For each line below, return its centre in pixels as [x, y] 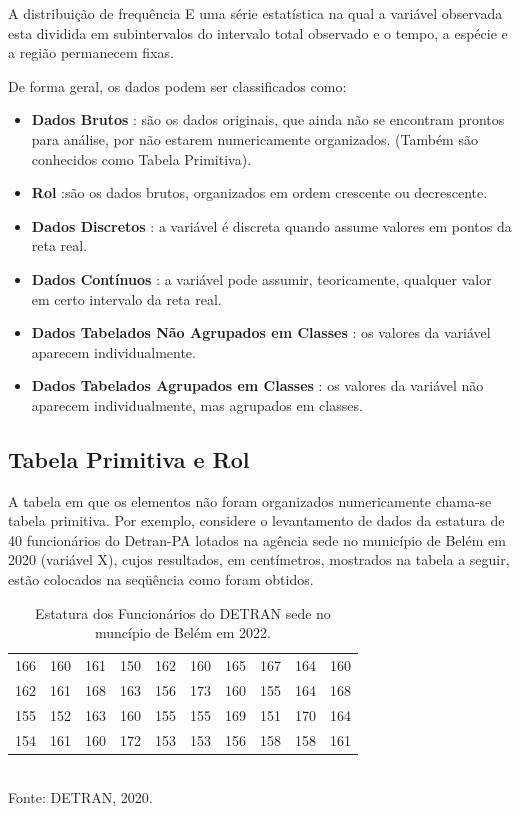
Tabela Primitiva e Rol [129, 458]
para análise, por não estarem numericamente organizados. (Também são [254, 138]
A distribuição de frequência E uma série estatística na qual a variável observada [255, 13]
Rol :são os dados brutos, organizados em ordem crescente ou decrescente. [259, 192]
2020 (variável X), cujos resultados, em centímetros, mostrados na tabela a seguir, [259, 559]
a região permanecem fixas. [91, 52]
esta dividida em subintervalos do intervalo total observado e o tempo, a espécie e [258, 32]
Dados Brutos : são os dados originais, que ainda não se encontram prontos [268, 119]
